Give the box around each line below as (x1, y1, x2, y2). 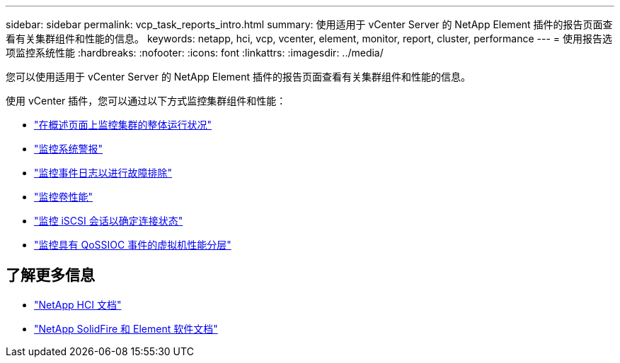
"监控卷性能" (34, 191, 93, 203)
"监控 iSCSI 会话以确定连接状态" (34, 215, 183, 227)
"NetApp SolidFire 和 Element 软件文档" (34, 322, 218, 335)
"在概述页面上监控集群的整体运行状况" (34, 119, 212, 131)
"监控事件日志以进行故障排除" (34, 167, 173, 179)
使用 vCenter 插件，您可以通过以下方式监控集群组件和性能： (6, 95, 287, 107)
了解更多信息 (6, 266, 95, 285)
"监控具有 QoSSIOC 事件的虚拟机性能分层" (34, 239, 231, 251)
